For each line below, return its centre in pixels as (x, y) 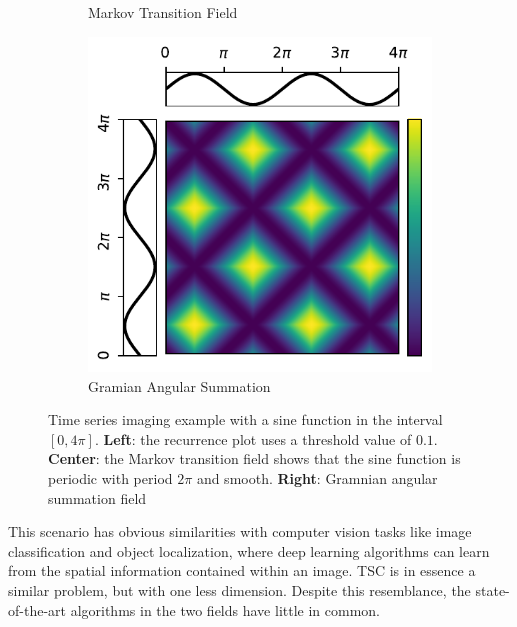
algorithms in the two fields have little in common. (225, 609)
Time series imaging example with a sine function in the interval (245, 419)
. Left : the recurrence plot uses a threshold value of (253, 438)
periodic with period (110, 478)
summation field (97, 497)
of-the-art (37, 609)
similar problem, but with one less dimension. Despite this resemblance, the (239, 590)
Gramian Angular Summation (179, 385)
